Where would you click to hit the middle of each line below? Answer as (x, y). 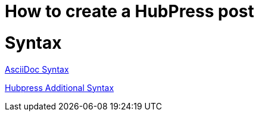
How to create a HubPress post (129, 11)
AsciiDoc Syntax (37, 69)
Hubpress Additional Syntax (60, 87)
